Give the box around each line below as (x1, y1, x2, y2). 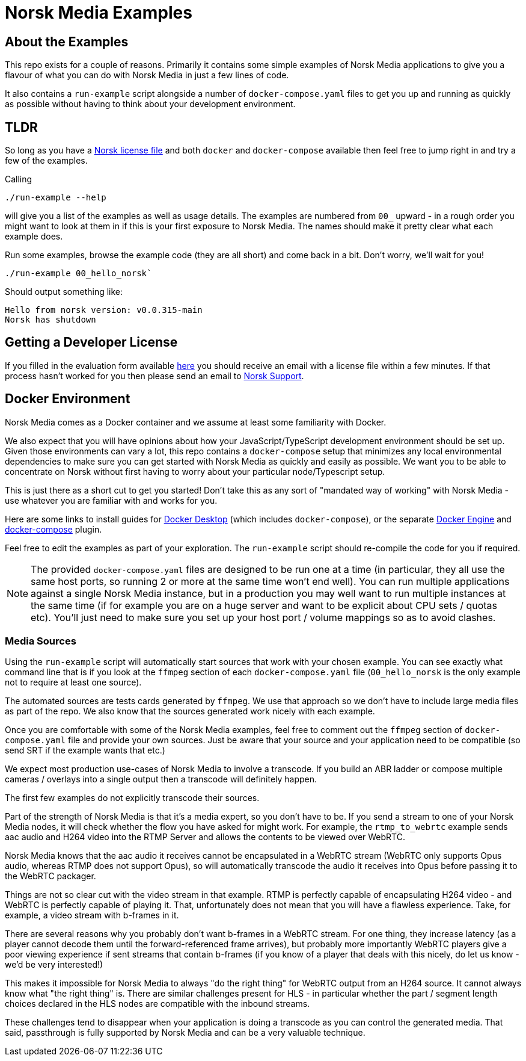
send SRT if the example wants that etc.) (5, 745, 165, 756)
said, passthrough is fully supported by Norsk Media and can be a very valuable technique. (5, 1027, 365, 1038)
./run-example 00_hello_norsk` (5, 268, 152, 279)
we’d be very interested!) (5, 959, 103, 970)
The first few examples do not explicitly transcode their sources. (5, 793, 260, 803)
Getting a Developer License (5, 335, 178, 350)
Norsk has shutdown (5, 315, 96, 325)
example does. (5, 231, 63, 242)
